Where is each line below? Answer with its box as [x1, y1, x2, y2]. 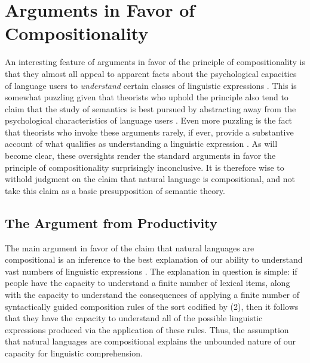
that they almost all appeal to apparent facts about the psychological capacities [5, 67, 297, 79]
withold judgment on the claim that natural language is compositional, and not [5, 173, 295, 185]
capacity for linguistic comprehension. [5, 346, 143, 359]
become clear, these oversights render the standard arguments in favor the [5, 149, 276, 162]
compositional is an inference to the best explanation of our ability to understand [5, 253, 303, 266]
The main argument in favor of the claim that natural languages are [5, 241, 254, 254]
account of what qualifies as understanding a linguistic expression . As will [5, 137, 278, 150]
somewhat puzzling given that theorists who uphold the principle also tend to [5, 91, 288, 103]
